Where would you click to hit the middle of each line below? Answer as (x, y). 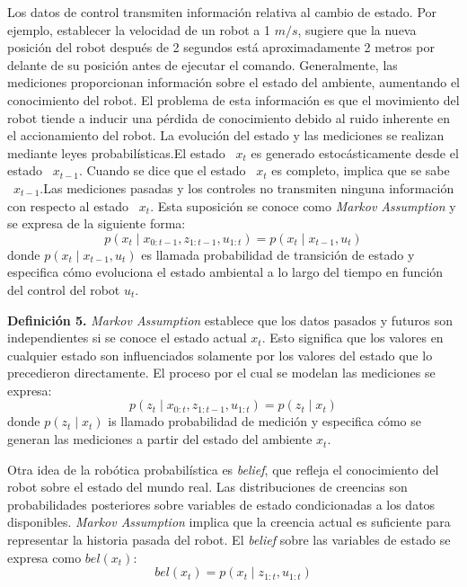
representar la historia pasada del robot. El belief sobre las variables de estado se (229, 540)
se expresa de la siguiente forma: (97, 223)
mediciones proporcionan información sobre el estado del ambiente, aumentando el (233, 82)
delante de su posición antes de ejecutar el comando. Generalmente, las (203, 64)
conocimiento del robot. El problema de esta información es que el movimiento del (233, 99)
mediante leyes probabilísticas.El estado (116, 152)
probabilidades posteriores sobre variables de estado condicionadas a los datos (221, 504)
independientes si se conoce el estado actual (127, 338)
